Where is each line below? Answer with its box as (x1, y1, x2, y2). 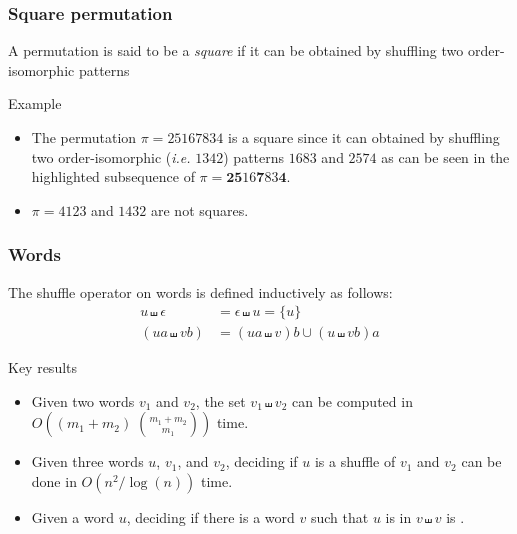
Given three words (31, 451, 144, 472)
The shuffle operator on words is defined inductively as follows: (8, 281, 393, 302)
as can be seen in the (381, 146, 510, 167)
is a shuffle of (314, 451, 396, 472)
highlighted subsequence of (31, 166, 195, 187)
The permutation (31, 127, 137, 147)
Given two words (31, 390, 135, 411)
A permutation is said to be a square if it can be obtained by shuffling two (8, 40, 464, 61)
